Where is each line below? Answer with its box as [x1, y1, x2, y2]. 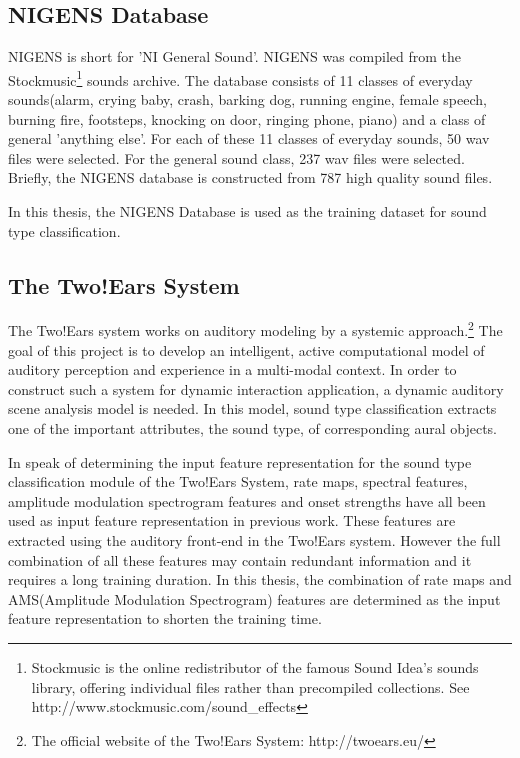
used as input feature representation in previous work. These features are [8, 510, 456, 531]
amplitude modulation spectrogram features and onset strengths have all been [8, 490, 486, 511]
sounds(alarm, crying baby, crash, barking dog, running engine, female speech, [8, 89, 487, 110]
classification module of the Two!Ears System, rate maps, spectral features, [8, 471, 468, 492]
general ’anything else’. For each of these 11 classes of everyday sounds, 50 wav [8, 128, 490, 149]
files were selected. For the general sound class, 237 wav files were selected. [8, 147, 465, 168]
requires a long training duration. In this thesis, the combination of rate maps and [8, 569, 512, 590]
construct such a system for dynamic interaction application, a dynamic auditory [8, 378, 504, 399]
